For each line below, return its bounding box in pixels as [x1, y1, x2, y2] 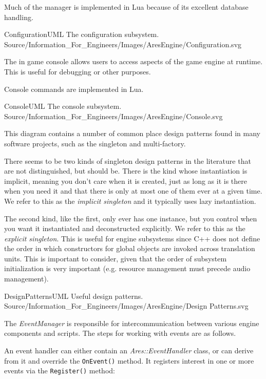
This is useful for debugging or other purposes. [4, 66, 151, 77]
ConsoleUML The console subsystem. [4, 101, 122, 111]
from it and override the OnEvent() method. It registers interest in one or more [4, 355, 254, 366]
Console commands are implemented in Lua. [4, 83, 144, 94]
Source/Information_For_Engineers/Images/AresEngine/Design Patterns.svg [4, 300, 249, 311]
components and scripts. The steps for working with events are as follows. [4, 328, 236, 338]
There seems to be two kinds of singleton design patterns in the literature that [4, 155, 251, 166]
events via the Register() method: [4, 365, 115, 376]
